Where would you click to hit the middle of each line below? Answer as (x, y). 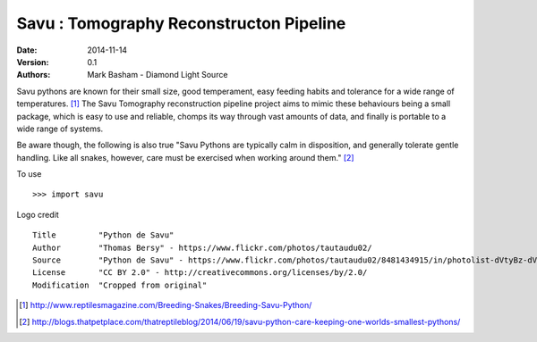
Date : (27, 50)
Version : (33, 62)
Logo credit (38, 214)
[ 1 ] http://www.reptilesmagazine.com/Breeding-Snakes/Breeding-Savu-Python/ (166, 305)
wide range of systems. (60, 129)
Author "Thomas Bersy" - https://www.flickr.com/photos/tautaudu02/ (202, 247)
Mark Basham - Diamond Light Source (158, 75)
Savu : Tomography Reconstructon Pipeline (181, 23)
